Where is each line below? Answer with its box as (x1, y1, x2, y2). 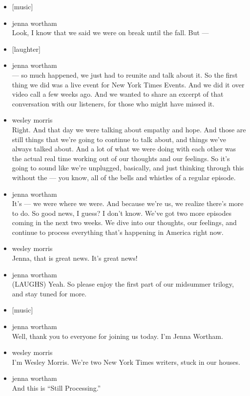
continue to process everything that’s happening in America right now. (12, 227, 224, 237)
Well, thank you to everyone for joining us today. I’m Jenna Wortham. (12, 331, 223, 341)
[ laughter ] (12, 43, 41, 54)
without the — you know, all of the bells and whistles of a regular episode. (12, 172, 236, 182)
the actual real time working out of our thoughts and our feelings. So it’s (12, 153, 230, 163)
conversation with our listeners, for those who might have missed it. (12, 98, 215, 108)
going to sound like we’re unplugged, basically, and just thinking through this (12, 163, 244, 173)
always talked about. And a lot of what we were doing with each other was (12, 144, 236, 154)
